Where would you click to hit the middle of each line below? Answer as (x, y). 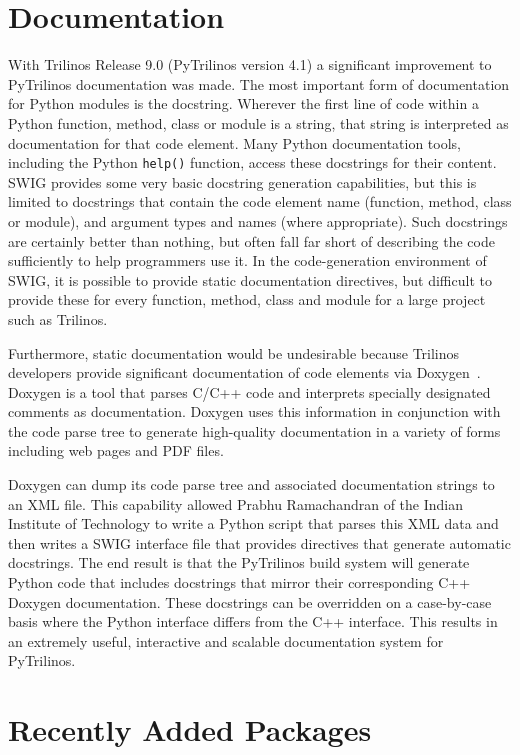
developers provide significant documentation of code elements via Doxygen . (244, 372)
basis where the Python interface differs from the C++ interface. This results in (253, 621)
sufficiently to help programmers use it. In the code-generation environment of (247, 260)
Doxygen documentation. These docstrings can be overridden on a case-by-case (250, 601)
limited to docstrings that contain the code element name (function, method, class (260, 201)
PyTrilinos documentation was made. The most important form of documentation (259, 83)
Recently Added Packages (190, 729)
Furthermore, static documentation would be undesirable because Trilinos (234, 352)
